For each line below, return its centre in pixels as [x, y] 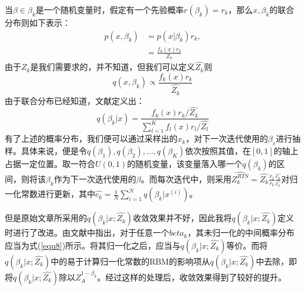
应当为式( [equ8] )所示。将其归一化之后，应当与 [93, 245]
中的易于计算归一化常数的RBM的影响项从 [130, 261]
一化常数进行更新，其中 [50, 194]
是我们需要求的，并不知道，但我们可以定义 [113, 67]
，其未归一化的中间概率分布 [241, 233]
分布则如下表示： [38, 22]
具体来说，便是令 [54, 151]
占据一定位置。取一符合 [50, 164]
